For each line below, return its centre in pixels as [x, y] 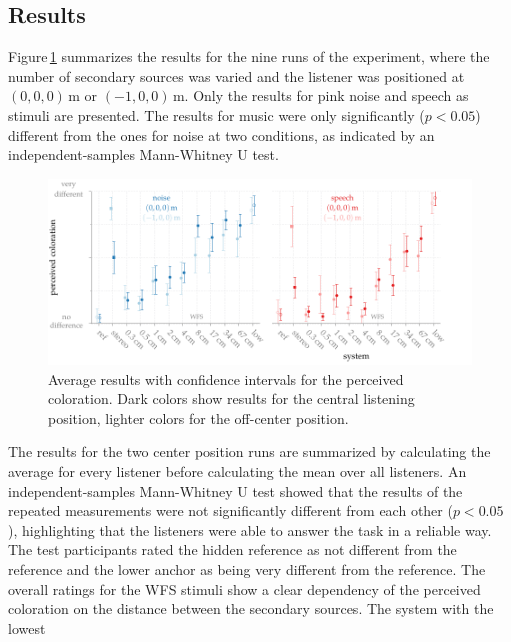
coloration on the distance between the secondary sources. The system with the [251, 608]
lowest [27, 627]
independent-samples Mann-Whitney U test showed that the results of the [235, 490]
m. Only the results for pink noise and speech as [320, 95]
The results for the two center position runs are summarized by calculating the [249, 451]
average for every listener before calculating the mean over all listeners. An [237, 471]
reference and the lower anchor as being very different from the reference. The [247, 569]
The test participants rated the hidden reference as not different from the [232, 549]
